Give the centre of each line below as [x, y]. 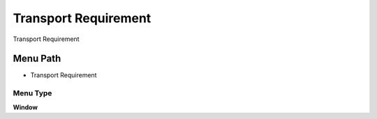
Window [25, 107]
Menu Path [37, 59]
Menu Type [32, 93]
